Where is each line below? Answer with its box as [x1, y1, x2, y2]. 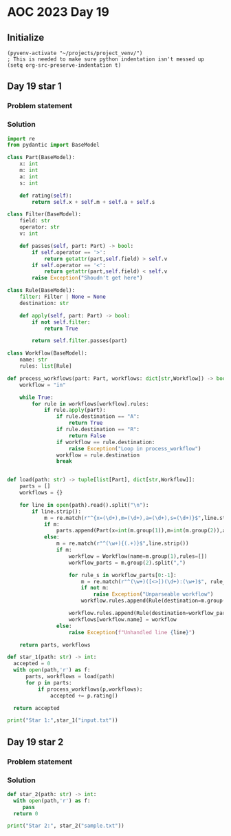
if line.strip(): [32, 508, 81, 515]
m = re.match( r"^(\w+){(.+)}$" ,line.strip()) [56, 540, 189, 547]
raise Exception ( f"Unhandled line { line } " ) [68, 629, 195, 636]
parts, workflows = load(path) [25, 673, 115, 680]
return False [68, 432, 107, 439]
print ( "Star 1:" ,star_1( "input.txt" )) [7, 717, 118, 724]
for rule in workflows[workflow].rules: [32, 400, 149, 407]
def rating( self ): [19, 192, 72, 199]
